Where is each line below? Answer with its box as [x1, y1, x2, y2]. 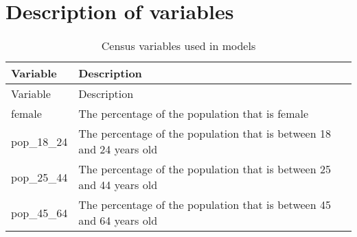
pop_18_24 [11, 133, 68, 149]
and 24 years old [78, 141, 158, 158]
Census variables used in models [101, 38, 256, 54]
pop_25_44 [11, 169, 68, 185]
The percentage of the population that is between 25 [78, 161, 331, 177]
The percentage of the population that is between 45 [78, 197, 331, 213]
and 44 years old [78, 177, 158, 193]
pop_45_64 [11, 204, 68, 221]
